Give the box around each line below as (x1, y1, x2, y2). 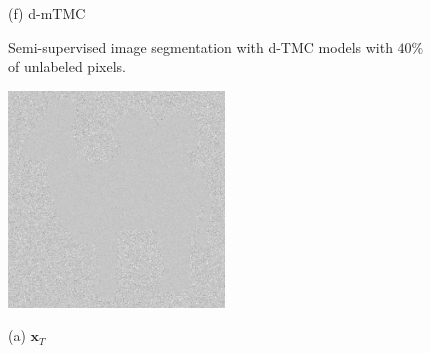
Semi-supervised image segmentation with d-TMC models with (8, 36, 393, 57)
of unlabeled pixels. (8, 56, 126, 77)
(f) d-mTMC (8, 3, 86, 23)
